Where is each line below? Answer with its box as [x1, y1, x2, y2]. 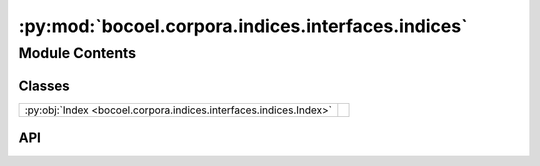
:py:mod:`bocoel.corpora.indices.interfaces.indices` [18, 15, 468, 37]
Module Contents [18, 44, 137, 62]
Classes [18, 77, 70, 94]
